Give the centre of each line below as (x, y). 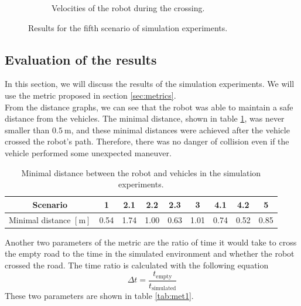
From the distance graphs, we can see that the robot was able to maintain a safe (149, 107)
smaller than (27, 130)
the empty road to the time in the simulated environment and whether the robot (150, 253)
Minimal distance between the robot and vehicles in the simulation (141, 172)
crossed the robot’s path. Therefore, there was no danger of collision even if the (147, 141)
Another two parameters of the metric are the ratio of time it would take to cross (151, 242)
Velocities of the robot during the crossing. (128, 8)
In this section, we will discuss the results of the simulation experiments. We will (150, 84)
